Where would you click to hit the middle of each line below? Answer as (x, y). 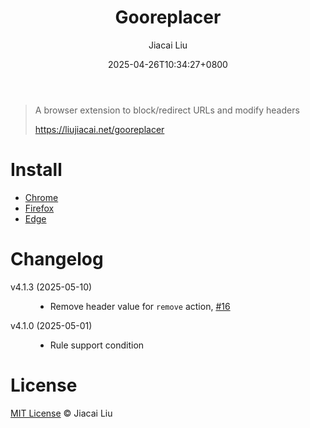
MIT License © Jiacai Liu (61, 413)
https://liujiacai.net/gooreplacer (99, 129)
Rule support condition (97, 345)
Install (36, 170)
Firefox (39, 208)
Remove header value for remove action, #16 (140, 306)
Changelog (57, 259)
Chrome (41, 197)
